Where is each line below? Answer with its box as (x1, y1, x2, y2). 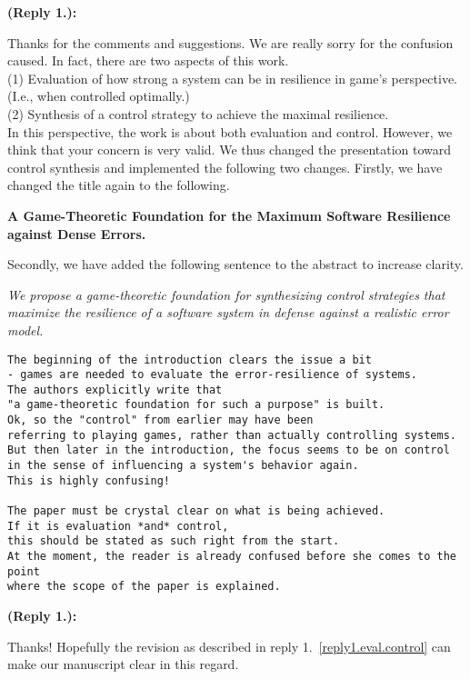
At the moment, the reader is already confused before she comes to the (7, 550, 456, 564)
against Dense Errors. (7, 224, 146, 243)
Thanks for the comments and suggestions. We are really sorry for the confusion (7, 33, 454, 52)
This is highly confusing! (7, 474, 170, 487)
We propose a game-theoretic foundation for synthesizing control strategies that (7, 285, 445, 304)
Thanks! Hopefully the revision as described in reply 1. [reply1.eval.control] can (7, 636, 451, 655)
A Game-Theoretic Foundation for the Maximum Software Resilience (7, 205, 451, 225)
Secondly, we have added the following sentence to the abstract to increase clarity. (7, 255, 464, 274)
